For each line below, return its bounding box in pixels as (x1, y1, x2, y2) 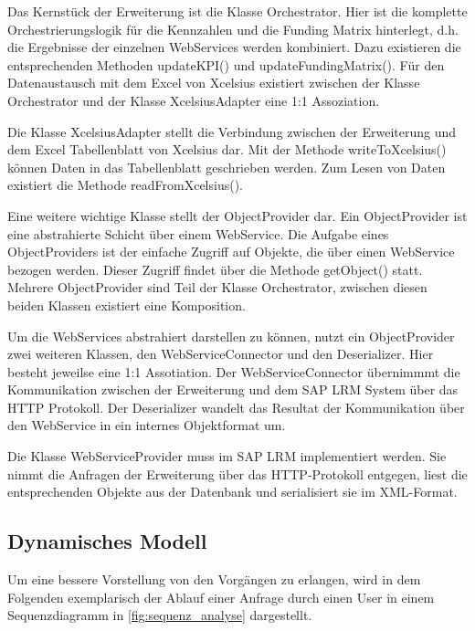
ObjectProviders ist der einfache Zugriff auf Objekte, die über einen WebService (7, 242, 455, 261)
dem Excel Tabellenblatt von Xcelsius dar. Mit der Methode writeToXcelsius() (7, 140, 447, 159)
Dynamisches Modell (7, 527, 207, 555)
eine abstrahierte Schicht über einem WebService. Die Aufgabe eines (7, 224, 389, 243)
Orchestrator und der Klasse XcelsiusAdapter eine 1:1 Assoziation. (7, 90, 380, 110)
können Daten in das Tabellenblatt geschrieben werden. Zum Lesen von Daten (7, 157, 446, 176)
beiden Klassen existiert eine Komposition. (7, 295, 246, 314)
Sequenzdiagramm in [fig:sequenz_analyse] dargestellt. (7, 605, 312, 625)
